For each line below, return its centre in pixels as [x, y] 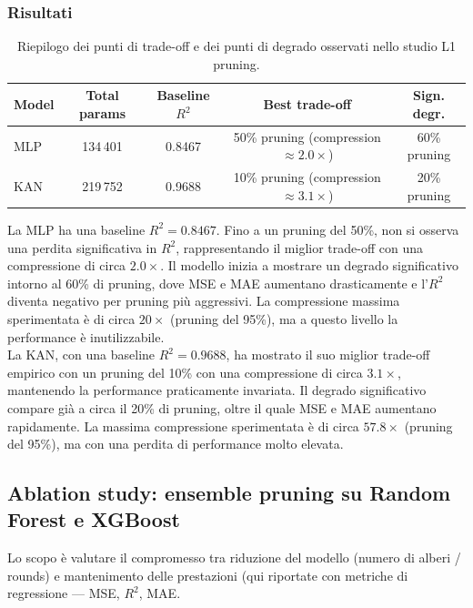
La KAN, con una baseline [81, 355]
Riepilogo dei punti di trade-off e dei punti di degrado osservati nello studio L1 [236, 46]
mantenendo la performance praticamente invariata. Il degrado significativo [217, 390]
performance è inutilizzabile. [86, 336]
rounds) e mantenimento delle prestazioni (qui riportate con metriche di [208, 575]
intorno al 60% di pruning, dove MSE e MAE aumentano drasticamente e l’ [218, 283]
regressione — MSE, [64, 593]
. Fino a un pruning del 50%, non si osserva [337, 229]
